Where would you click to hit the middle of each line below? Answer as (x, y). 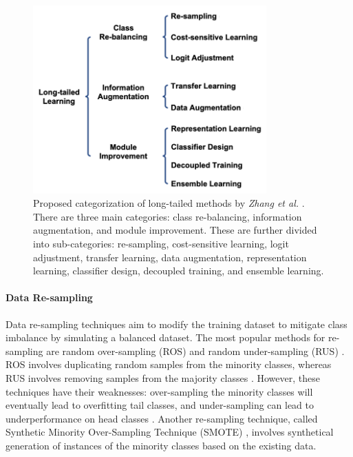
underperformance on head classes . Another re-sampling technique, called (162, 418)
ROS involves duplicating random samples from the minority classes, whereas (169, 364)
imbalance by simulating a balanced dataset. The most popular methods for (165, 337)
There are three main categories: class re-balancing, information (168, 216)
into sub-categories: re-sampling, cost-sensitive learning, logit (161, 243)
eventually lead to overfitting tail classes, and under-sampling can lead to (160, 405)
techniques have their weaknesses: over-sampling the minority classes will (159, 391)
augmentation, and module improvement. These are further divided (175, 230)
